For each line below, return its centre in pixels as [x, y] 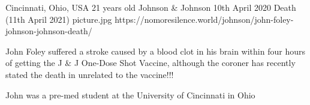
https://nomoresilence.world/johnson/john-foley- [204, 19]
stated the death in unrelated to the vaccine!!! [90, 74]
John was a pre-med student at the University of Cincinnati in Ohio [130, 94]
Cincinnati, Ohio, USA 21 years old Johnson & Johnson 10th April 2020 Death [151, 7]
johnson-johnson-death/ [49, 31]
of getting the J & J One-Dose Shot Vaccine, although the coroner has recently [151, 63]
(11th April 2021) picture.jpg [59, 19]
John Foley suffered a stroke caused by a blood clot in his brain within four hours [155, 51]
